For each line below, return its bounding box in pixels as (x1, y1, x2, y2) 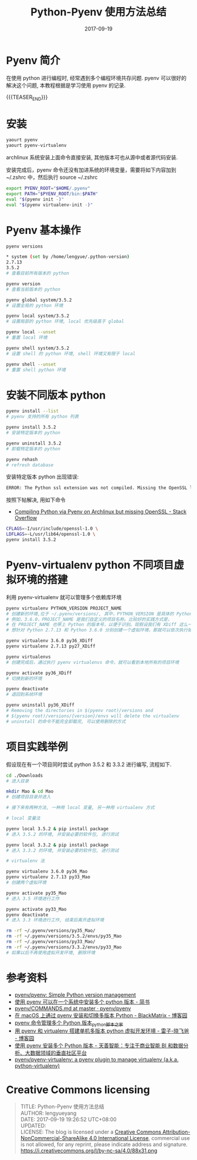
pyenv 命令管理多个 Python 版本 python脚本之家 (14, 1019, 123, 1028)
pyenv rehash (6, 456, 38, 462)
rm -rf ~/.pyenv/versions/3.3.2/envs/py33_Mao (6, 944, 122, 950)
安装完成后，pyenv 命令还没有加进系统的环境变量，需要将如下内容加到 (6, 166, 176, 173)
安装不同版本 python (6, 389, 106, 402)
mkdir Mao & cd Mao (6, 788, 54, 794)
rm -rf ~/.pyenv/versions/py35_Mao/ (6, 928, 96, 934)
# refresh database (6, 462, 54, 468)
